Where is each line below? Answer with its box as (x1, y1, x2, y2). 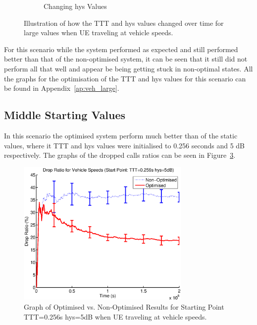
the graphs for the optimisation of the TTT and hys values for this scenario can (4, 73, 246, 83)
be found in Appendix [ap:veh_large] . (4, 83, 119, 93)
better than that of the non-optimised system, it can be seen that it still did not (4, 54, 248, 64)
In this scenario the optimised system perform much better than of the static (4, 130, 238, 140)
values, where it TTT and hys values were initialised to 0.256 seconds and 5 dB (4, 140, 245, 150)
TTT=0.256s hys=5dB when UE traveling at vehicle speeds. (24, 311, 207, 322)
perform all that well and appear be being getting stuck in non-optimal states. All (4, 63, 253, 73)
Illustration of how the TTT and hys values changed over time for (24, 17, 224, 28)
